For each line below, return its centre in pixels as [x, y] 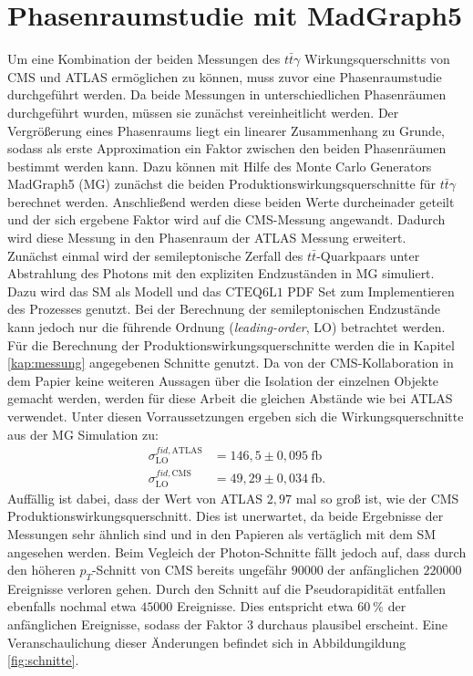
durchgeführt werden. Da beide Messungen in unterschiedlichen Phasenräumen [227, 94]
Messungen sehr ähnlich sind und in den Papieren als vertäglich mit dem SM [222, 533]
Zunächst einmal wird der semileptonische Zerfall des [155, 255]
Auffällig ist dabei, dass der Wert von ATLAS [135, 498]
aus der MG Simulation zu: [83, 434]
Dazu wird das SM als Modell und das [114, 291]
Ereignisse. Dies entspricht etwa [265, 606]
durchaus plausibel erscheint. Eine [352, 624]
